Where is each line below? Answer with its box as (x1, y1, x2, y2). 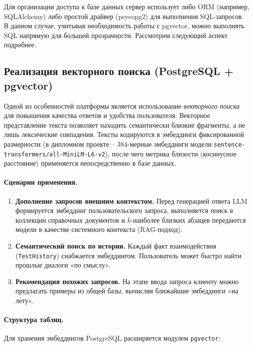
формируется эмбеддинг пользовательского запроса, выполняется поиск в (15, 205, 234, 215)
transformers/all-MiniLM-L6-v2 (4, 151, 105, 158)
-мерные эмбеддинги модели (127, 138, 212, 149)
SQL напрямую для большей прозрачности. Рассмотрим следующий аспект (4, 30, 228, 40)
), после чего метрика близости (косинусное (105, 148, 236, 158)
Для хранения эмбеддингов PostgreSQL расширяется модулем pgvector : (4, 333, 220, 343)
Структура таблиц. (4, 314, 64, 325)
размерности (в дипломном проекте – (4, 138, 115, 149)
